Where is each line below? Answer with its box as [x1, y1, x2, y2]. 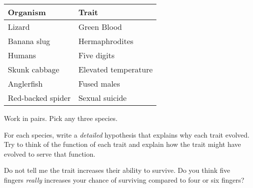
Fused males [78, 78, 120, 89]
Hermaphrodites [78, 35, 134, 47]
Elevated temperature [78, 64, 153, 75]
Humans [8, 49, 36, 61]
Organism [8, 6, 46, 18]
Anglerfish [8, 78, 43, 89]
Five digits [78, 49, 115, 61]
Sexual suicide [78, 92, 127, 103]
